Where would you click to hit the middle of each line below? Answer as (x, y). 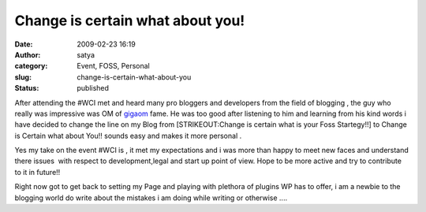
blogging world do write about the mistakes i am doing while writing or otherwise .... (151, 198)
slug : (23, 77)
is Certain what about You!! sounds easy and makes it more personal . (128, 136)
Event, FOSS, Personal (113, 66)
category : (31, 66)
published (93, 88)
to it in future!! (37, 172)
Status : (27, 88)
